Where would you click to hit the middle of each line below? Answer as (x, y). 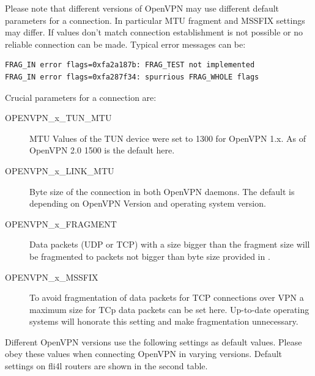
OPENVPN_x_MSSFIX (52, 277)
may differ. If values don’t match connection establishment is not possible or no (154, 32)
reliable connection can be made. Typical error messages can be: (125, 44)
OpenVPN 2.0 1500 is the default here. (102, 150)
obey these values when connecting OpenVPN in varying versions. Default (144, 354)
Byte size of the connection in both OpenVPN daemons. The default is (162, 191)
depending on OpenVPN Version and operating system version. (148, 203)
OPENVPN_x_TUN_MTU (58, 118)
